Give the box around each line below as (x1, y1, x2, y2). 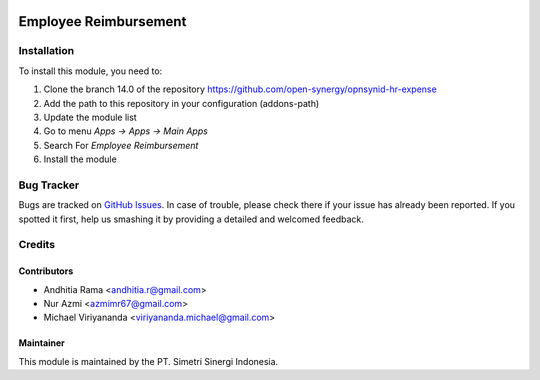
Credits (18, 238, 55, 252)
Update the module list (43, 111, 137, 123)
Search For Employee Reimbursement (43, 139, 199, 151)
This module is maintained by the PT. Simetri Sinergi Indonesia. (18, 355, 279, 367)
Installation (18, 44, 75, 58)
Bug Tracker (18, 178, 80, 192)
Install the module (43, 153, 117, 165)
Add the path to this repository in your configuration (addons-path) (43, 97, 320, 109)
